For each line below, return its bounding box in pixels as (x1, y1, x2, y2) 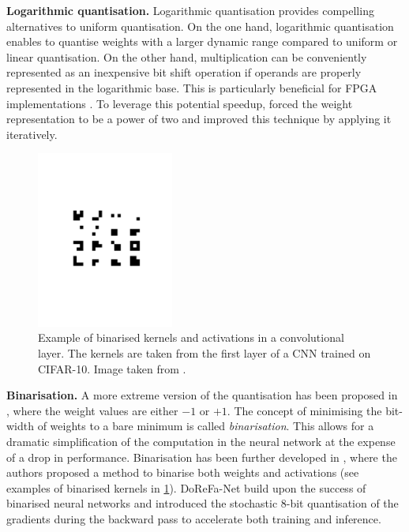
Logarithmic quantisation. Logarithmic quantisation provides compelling (6, 2, 374, 18)
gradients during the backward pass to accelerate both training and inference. (6, 511, 381, 527)
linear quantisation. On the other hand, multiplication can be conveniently (6, 48, 367, 65)
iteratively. (6, 126, 58, 142)
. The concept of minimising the (227, 402, 382, 418)
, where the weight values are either (6, 402, 178, 418)
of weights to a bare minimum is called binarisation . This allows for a (37, 418, 374, 434)
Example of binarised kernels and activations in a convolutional (38, 329, 344, 346)
